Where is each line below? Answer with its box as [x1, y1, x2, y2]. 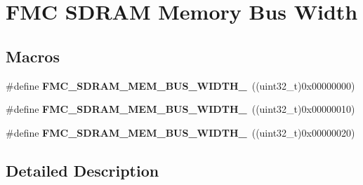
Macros [6, 45, 60, 67]
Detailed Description [6, 159, 159, 181]
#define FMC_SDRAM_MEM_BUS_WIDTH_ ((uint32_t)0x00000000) [6, 78, 355, 92]
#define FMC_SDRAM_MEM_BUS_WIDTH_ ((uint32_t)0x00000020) [6, 125, 355, 139]
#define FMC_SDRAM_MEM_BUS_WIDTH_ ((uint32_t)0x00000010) [6, 102, 355, 116]
